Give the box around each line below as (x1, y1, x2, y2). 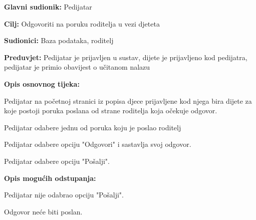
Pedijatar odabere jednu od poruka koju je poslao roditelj (4, 122, 181, 132)
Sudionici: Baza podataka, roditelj (4, 35, 114, 46)
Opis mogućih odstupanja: (4, 172, 96, 183)
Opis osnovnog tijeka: (4, 78, 80, 89)
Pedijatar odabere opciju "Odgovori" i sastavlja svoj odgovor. (4, 139, 191, 149)
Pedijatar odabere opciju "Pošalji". (4, 155, 110, 166)
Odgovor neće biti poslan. (4, 206, 83, 216)
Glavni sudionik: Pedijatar (4, 2, 92, 12)
